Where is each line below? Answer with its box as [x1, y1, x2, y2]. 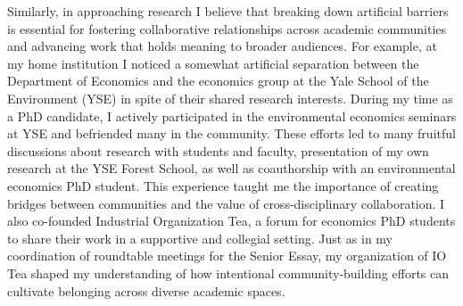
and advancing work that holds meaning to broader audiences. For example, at [7, 37, 437, 55]
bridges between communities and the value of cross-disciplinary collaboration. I [7, 194, 445, 212]
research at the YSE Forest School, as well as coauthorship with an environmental [7, 159, 456, 178]
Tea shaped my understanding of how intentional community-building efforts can [7, 263, 450, 282]
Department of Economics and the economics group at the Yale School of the [7, 71, 429, 90]
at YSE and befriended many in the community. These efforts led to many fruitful [7, 124, 456, 143]
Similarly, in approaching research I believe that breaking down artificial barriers [7, 2, 449, 20]
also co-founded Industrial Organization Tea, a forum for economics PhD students [7, 211, 456, 230]
